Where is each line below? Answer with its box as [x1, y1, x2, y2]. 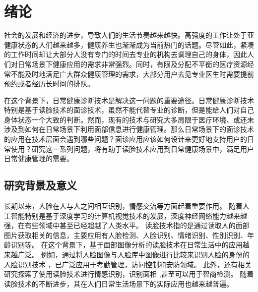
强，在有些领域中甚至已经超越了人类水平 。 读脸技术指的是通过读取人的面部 [4, 220, 250, 231]
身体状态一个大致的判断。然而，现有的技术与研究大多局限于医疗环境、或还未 [4, 114, 254, 124]
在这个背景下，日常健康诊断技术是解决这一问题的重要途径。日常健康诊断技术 [4, 95, 254, 105]
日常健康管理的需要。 [4, 153, 73, 164]
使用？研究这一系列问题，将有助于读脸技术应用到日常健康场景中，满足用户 [10, 143, 254, 154]
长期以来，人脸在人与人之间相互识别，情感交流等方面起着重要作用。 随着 [4, 201, 243, 211]
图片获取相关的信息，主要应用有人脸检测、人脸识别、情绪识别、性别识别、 [4, 230, 247, 240]
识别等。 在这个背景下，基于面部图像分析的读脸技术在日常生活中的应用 [10, 239, 243, 250]
